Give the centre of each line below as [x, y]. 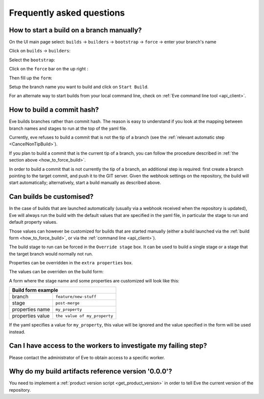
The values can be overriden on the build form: [56, 272]
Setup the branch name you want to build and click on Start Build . [79, 87]
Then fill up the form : [31, 78]
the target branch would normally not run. [51, 254]
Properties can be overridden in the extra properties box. [71, 263]
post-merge [68, 303]
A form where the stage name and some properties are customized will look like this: [94, 281]
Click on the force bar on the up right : [49, 69]
